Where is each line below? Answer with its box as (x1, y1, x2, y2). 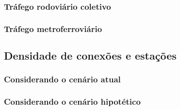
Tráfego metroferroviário (4, 22, 102, 34)
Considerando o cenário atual (4, 73, 121, 85)
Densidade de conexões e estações (4, 48, 177, 63)
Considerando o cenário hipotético (4, 95, 141, 108)
